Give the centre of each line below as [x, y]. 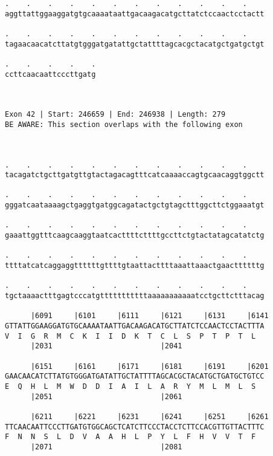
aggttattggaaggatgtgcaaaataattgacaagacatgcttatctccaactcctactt [135, 14]
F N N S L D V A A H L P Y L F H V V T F [130, 437]
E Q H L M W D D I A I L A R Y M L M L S [130, 386]
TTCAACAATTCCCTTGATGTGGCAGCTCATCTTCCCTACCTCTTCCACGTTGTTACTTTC [135, 427]
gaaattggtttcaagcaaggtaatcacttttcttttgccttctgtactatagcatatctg [135, 236]
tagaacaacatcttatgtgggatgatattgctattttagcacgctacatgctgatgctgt [135, 44]
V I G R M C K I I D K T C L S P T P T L [130, 336]
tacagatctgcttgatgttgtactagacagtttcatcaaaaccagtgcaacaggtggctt [135, 175]
